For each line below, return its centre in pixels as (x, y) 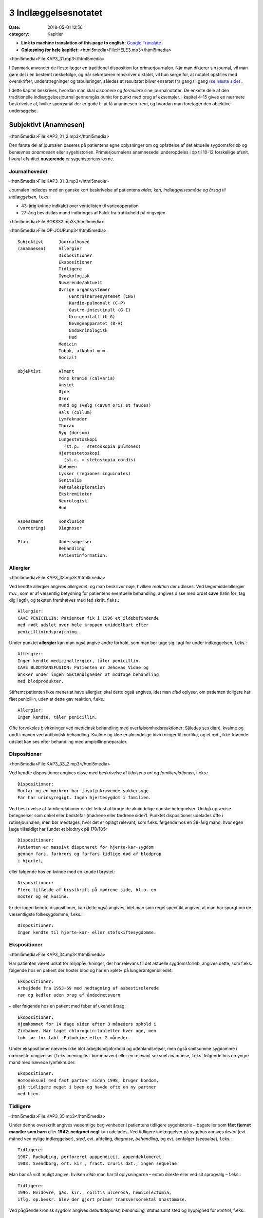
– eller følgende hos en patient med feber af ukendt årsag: (67, 1006)
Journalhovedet (28, 171)
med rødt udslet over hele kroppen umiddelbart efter (83, 625)
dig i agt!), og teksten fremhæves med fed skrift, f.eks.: (64, 600)
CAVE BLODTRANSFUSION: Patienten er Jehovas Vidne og (83, 668)
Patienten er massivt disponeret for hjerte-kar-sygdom (86, 847)
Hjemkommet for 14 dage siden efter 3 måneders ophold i (87, 1024)
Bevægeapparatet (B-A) (96, 324)
